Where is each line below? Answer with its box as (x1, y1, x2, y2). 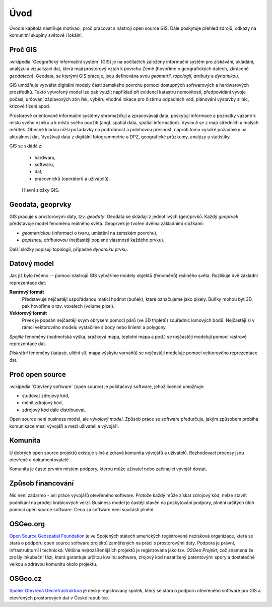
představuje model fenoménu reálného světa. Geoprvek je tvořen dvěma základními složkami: (9, 220, 204, 227)
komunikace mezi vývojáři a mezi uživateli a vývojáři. (9, 423, 119, 429)
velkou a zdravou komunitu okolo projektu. (9, 561, 98, 567)
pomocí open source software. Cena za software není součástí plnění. (9, 507, 155, 512)
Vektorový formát (9, 310, 47, 316)
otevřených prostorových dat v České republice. (9, 594, 109, 600)
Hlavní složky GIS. (22, 187, 60, 193)
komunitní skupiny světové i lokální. (9, 32, 83, 38)
